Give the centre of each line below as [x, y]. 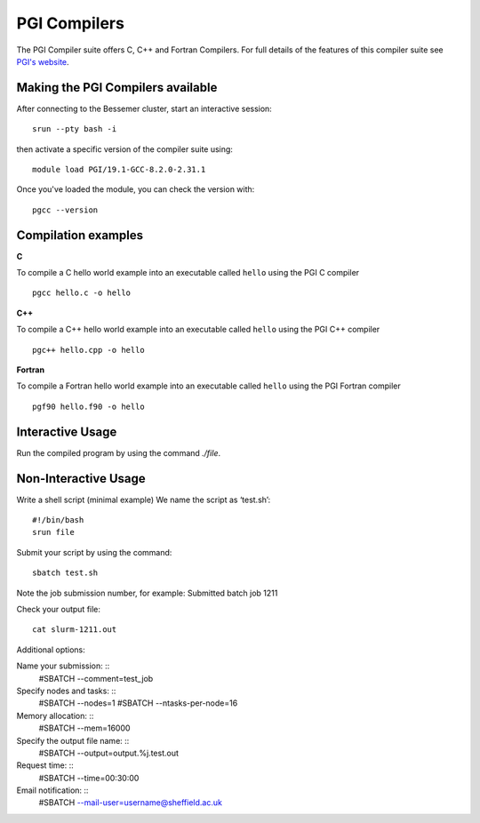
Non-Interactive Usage [81, 479]
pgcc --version [65, 210]
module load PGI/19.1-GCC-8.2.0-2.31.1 [119, 170]
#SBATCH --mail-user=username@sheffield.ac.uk [130, 803]
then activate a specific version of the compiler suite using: [124, 149]
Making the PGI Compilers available [117, 88]
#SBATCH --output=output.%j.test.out [109, 753]
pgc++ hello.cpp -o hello [89, 350]
